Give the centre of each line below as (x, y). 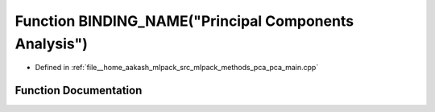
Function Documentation (79, 91)
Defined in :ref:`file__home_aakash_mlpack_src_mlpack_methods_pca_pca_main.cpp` (177, 68)
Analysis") (52, 44)
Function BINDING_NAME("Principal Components (184, 21)
